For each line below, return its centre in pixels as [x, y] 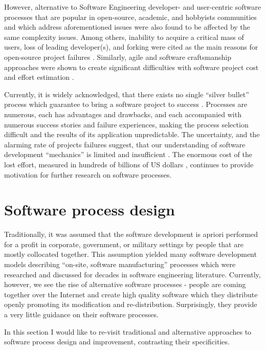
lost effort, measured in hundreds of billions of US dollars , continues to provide [129, 164]
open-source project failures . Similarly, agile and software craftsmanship [118, 57]
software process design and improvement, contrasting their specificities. [117, 342]
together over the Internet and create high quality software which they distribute [131, 294]
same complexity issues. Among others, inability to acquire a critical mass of [124, 37]
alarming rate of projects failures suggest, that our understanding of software [125, 144]
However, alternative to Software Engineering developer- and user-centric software [132, 7]
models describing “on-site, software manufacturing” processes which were [120, 264]
